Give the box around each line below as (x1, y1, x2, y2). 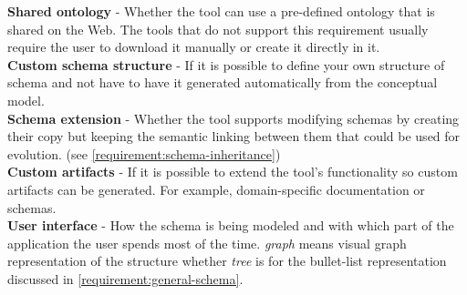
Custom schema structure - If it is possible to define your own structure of (7, 55, 445, 74)
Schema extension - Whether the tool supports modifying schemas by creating (7, 108, 460, 127)
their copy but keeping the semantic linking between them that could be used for (7, 127, 461, 146)
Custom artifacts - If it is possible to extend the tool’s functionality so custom (7, 162, 458, 181)
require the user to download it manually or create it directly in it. (7, 37, 380, 56)
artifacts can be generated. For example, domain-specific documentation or (7, 179, 425, 198)
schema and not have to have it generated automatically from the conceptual (7, 73, 438, 92)
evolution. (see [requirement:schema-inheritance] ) (7, 144, 281, 163)
